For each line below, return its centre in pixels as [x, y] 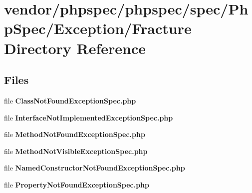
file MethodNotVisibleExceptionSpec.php [76, 151]
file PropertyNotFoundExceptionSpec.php [77, 184]
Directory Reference [75, 48]
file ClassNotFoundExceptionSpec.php [70, 100]
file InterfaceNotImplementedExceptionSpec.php [89, 117]
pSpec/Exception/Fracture [98, 28]
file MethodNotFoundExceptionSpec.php [75, 134]
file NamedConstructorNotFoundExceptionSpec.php [95, 168]
